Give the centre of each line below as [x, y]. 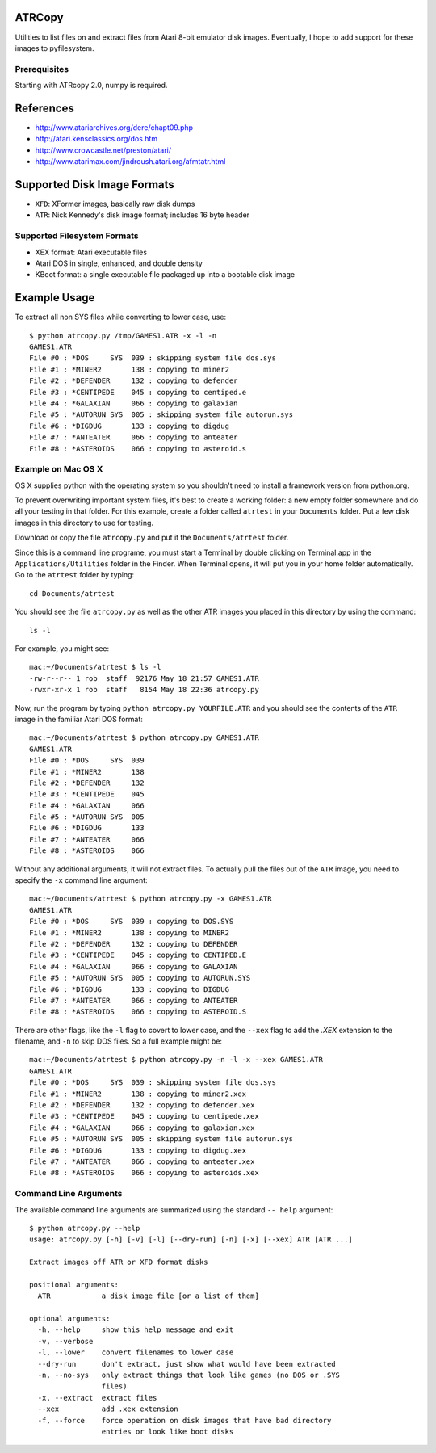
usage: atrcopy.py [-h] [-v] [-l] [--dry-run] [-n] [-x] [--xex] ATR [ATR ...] [191, 1239]
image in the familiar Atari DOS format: [79, 719]
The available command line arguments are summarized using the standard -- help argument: [174, 1209]
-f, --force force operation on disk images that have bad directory [184, 1420]
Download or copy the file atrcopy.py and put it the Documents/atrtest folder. [152, 538]
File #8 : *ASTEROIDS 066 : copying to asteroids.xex [145, 1173]
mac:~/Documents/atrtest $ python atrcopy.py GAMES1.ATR [145, 738]
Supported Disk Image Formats [95, 185]
